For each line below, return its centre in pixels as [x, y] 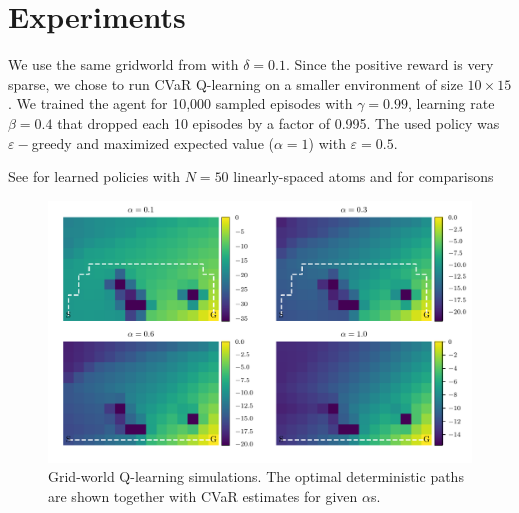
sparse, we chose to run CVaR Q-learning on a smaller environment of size [235, 83]
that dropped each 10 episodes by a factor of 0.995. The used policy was [278, 122]
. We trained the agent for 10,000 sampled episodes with [180, 103]
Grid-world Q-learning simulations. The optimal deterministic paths [256, 476]
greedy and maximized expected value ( [152, 142]
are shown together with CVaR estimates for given [203, 495]
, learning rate [451, 103]
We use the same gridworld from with [123, 64]
